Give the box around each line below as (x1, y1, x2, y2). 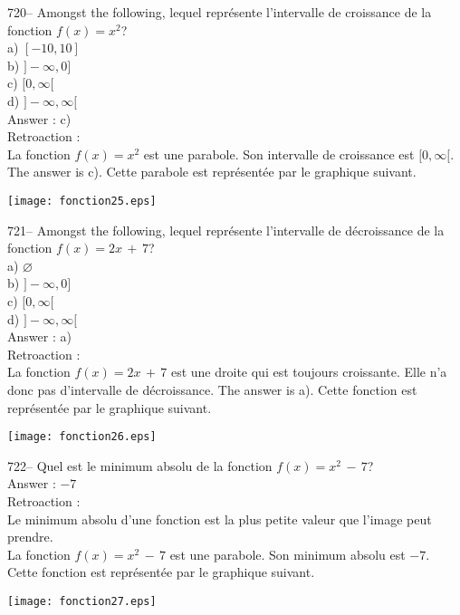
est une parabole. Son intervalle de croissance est (143, 144, 415, 163)
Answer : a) (7, 327, 72, 346)
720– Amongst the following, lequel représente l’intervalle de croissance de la (7, 3, 432, 21)
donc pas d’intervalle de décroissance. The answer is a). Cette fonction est (7, 380, 417, 399)
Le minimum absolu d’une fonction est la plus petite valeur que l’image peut (7, 509, 432, 528)
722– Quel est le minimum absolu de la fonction (7, 456, 273, 475)
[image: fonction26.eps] (7, 430, 157, 444)
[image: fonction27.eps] (7, 594, 157, 608)
